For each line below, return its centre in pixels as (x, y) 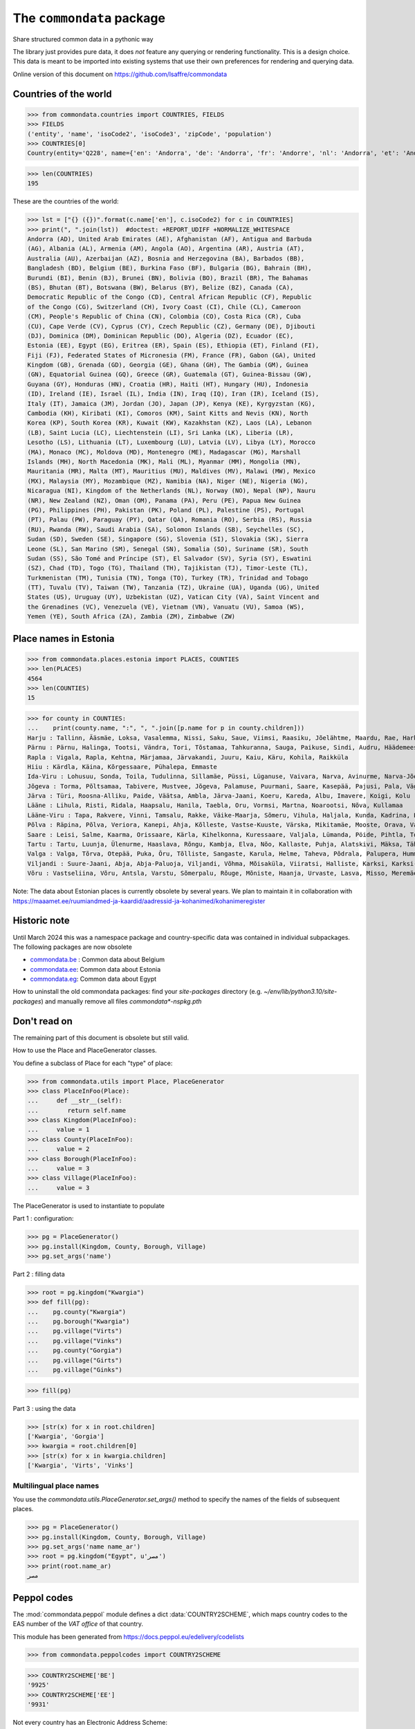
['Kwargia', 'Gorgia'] (66, 1436)
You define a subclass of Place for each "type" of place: (93, 1063)
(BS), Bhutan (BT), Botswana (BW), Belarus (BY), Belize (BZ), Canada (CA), (160, 287)
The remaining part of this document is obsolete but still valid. (101, 1037)
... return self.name (77, 1110)
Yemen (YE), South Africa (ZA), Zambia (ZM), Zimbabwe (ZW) (131, 617)
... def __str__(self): (75, 1101)
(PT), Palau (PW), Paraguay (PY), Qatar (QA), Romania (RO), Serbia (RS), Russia (170, 520)
